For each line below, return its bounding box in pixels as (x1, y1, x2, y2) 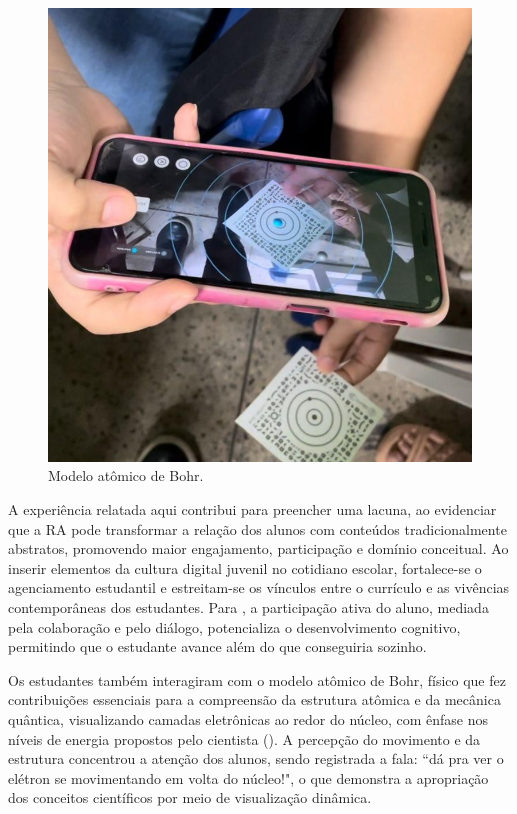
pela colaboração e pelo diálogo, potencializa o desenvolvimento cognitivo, (8, 616, 461, 637)
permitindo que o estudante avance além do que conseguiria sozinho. (8, 636, 427, 657)
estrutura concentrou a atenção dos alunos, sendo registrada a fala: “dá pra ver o (8, 748, 504, 769)
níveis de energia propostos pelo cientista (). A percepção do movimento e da (8, 728, 481, 749)
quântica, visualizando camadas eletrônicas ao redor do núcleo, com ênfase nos (8, 708, 488, 729)
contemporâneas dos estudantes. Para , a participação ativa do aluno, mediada (8, 596, 489, 617)
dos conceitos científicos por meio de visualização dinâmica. (8, 787, 372, 808)
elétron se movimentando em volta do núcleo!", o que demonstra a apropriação (8, 767, 489, 788)
